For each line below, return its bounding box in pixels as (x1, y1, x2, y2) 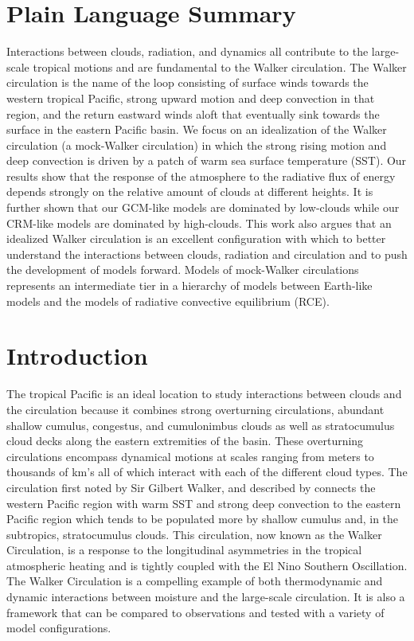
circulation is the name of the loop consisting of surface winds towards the (6, 74, 369, 91)
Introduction (6, 339, 148, 372)
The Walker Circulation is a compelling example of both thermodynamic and (6, 573, 383, 589)
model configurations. (6, 620, 111, 636)
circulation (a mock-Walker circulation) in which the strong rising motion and (6, 136, 387, 153)
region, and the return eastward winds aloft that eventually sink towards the (6, 105, 380, 122)
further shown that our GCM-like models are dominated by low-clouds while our (6, 199, 400, 216)
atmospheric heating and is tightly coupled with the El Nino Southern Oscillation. (6, 557, 408, 573)
